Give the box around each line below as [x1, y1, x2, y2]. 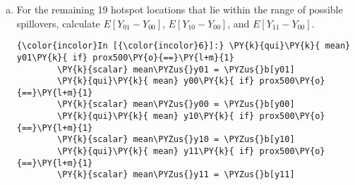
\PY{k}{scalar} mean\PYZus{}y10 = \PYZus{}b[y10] [57, 134, 295, 145]
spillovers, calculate [16, 15, 100, 30]
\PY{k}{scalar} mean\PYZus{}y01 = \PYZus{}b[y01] [57, 64, 295, 75]
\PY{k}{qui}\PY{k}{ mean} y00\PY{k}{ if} [57, 76, 255, 87]
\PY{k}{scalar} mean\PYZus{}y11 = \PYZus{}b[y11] [57, 170, 295, 180]
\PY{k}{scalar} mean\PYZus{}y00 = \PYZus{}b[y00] [57, 99, 295, 110]
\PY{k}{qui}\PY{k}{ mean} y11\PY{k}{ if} [57, 146, 255, 157]
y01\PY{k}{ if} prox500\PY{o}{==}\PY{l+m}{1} [16, 52, 234, 63]
